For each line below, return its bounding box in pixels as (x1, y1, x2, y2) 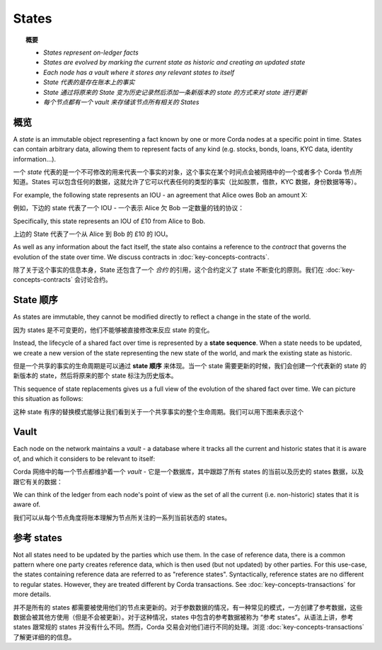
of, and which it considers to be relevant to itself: (13, 454, 156, 463)
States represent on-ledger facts (43, 48, 139, 57)
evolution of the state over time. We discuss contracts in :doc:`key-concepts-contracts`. (13, 252, 270, 261)
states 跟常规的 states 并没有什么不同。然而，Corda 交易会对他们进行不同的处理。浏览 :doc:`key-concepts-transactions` (13, 623, 364, 632)
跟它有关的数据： (13, 477, 63, 486)
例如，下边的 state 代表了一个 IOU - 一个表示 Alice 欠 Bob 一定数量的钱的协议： (13, 204, 244, 212)
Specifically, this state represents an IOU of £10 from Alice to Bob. (13, 217, 206, 225)
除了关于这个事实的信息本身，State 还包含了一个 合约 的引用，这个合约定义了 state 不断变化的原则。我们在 (13, 266, 325, 274)
